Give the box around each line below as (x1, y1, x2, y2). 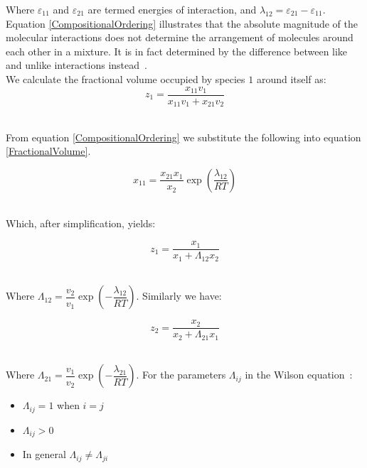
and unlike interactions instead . (6, 58, 147, 72)
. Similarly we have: (136, 288, 222, 303)
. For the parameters (136, 367, 226, 382)
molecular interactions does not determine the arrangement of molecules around (6, 30, 353, 45)
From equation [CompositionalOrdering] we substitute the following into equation (6, 129, 361, 144)
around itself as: (256, 71, 326, 86)
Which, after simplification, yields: (6, 216, 156, 231)
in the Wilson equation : (245, 367, 353, 382)
